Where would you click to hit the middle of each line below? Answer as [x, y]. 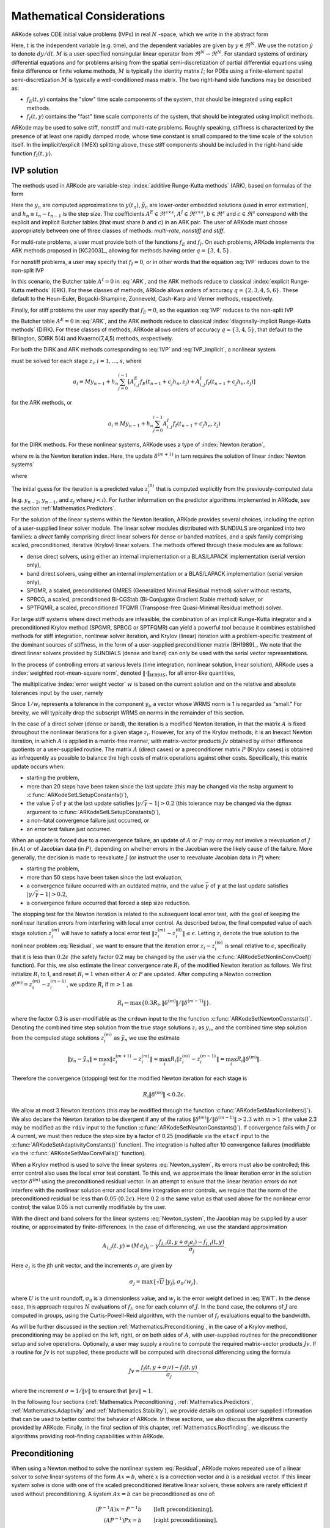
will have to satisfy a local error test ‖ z [110, 933]
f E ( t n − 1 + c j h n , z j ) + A [170, 382]
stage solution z [31, 933]
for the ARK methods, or [42, 403]
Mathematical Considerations [88, 16]
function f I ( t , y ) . [32, 154]
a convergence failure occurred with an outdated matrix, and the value [115, 886]
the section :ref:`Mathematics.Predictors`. [64, 508]
